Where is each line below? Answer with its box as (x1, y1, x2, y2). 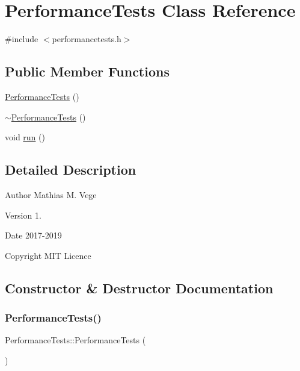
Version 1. (5, 208, 41, 221)
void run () (5, 131, 45, 143)
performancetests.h (52, 33, 121, 45)
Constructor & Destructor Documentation (5, 278, 274, 297)
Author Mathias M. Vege (5, 188, 97, 201)
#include (5, 33, 38, 45)
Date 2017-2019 (5, 229, 62, 242)
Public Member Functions (5, 62, 170, 81)
